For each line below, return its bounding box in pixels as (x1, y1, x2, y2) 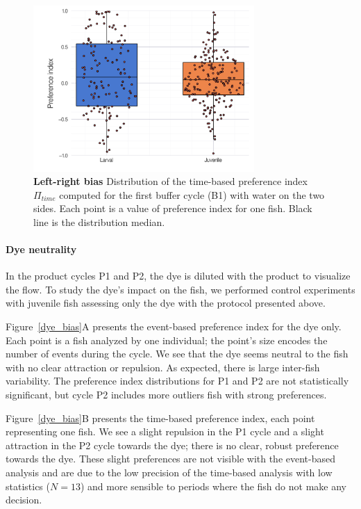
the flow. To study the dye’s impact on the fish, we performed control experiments (6, 282, 355, 296)
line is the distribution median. (33, 214, 165, 229)
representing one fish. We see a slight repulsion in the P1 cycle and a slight (6, 424, 324, 439)
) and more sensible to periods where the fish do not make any (80, 478, 346, 493)
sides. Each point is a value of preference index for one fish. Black (33, 201, 312, 216)
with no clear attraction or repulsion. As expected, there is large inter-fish (6, 359, 320, 374)
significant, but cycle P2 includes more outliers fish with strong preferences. (6, 387, 327, 402)
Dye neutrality (6, 242, 77, 257)
